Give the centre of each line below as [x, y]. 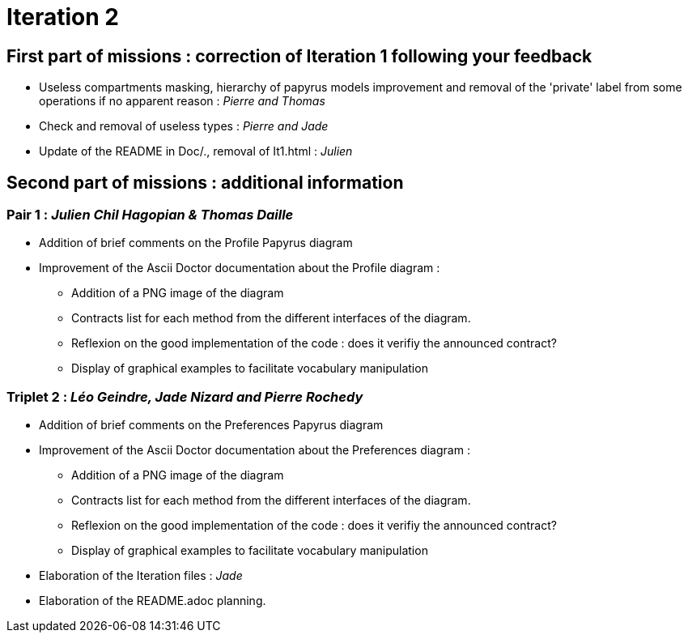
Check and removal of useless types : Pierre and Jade [184, 126]
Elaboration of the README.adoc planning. [153, 601]
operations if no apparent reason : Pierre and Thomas [182, 101]
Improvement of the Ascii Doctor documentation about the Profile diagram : [240, 268]
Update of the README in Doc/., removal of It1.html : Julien [196, 151]
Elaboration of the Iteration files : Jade [141, 576]
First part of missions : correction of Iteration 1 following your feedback [299, 56]
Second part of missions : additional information [205, 182]
